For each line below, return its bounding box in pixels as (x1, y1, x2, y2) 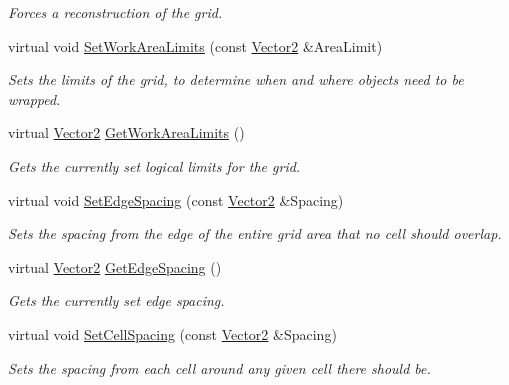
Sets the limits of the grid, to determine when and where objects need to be (8, 69, 464, 90)
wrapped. (8, 88, 61, 109)
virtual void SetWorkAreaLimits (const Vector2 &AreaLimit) (8, 35, 383, 56)
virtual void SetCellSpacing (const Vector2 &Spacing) (8, 323, 337, 344)
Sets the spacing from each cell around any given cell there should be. (8, 357, 431, 378)
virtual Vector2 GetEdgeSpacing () (8, 256, 222, 277)
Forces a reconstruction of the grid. (8, 2, 223, 22)
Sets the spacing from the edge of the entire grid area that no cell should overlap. (8, 223, 502, 244)
